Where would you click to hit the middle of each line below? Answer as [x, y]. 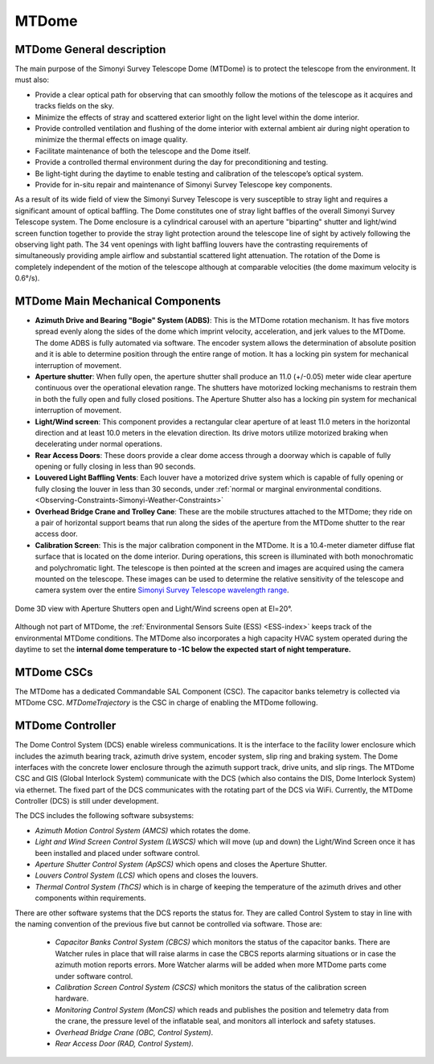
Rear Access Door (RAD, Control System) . [124, 1043]
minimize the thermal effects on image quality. [111, 140]
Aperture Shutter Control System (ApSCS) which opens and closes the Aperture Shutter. [181, 865]
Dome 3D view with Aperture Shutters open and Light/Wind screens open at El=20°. [154, 608]
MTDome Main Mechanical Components [118, 301]
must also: [32, 80]
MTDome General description [90, 49]
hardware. [72, 999]
